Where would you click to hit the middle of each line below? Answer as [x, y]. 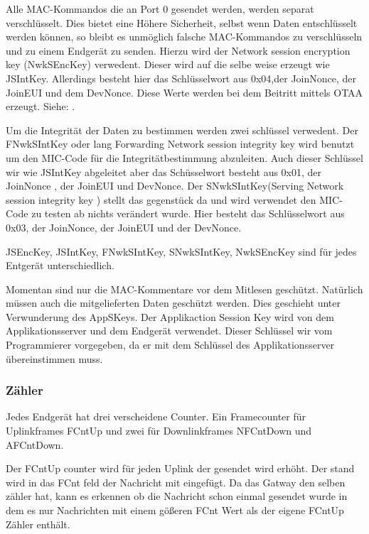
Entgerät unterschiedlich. [60, 265]
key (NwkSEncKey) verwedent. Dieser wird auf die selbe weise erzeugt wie [168, 64]
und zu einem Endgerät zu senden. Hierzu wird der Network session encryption [178, 50]
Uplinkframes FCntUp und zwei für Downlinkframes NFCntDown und [159, 431]
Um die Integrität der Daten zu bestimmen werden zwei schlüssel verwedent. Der [182, 130]
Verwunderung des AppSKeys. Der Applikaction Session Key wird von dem [170, 316]
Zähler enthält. [38, 524]
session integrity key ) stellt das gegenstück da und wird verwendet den [161, 199]
